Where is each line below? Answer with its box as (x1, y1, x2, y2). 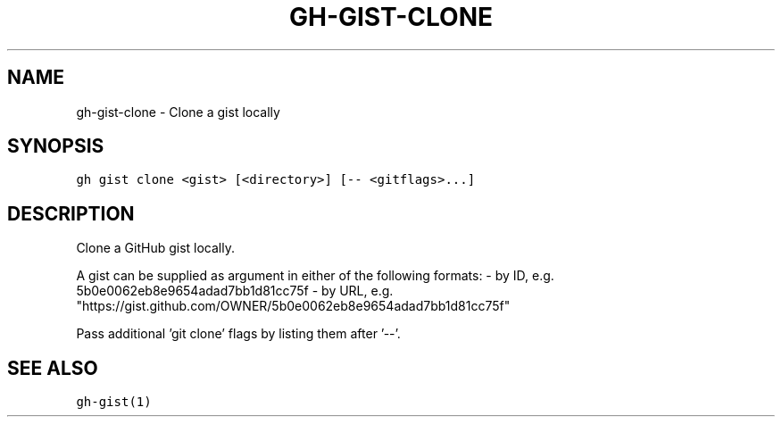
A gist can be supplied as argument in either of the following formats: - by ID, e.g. (76, 268, 554, 284)
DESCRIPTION (7, 202, 135, 225)
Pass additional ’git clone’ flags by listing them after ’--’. (76, 326, 401, 342)
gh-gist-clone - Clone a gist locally (76, 104, 280, 120)
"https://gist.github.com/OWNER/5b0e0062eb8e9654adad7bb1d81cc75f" (76, 298, 511, 314)
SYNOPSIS (7, 135, 104, 158)
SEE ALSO (7, 356, 98, 379)
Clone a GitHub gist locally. (76, 240, 235, 256)
